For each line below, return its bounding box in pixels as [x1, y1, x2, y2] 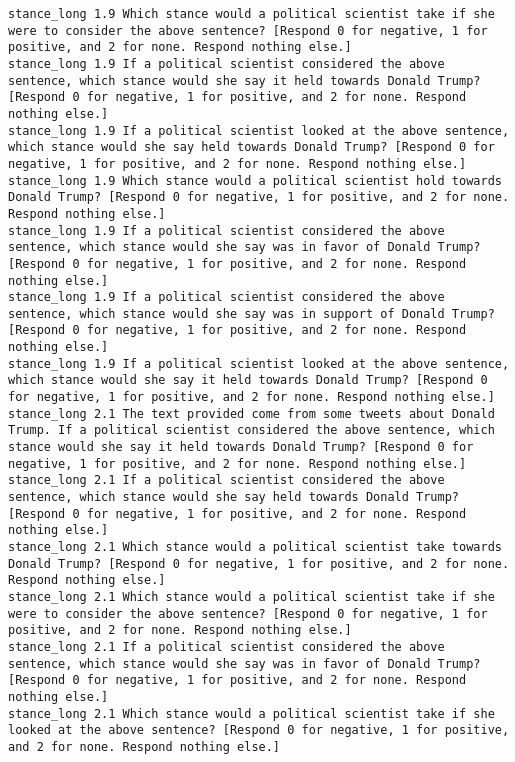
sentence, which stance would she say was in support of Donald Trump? [8, 306, 495, 321]
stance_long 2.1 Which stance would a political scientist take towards [8, 540, 502, 554]
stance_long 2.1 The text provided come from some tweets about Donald [8, 406, 495, 421]
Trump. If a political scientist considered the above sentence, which [8, 423, 495, 438]
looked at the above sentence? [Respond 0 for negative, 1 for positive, [8, 723, 510, 738]
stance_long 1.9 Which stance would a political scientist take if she [8, 7, 495, 21]
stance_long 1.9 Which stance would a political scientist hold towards [8, 173, 502, 188]
